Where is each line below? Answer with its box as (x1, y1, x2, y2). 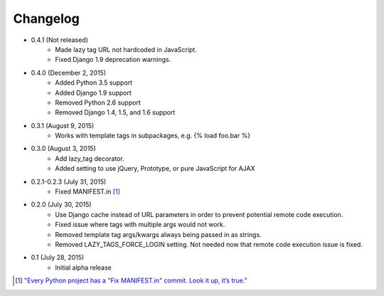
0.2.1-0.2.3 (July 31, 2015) (31, 177, 107, 186)
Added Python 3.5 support (55, 78, 133, 87)
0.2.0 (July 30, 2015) (31, 200, 92, 209)
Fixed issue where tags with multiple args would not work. (55, 221, 225, 229)
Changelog (13, 11, 80, 26)
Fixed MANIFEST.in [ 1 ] (55, 187, 120, 196)
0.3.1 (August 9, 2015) (31, 121, 95, 129)
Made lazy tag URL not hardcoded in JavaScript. (55, 45, 197, 53)
